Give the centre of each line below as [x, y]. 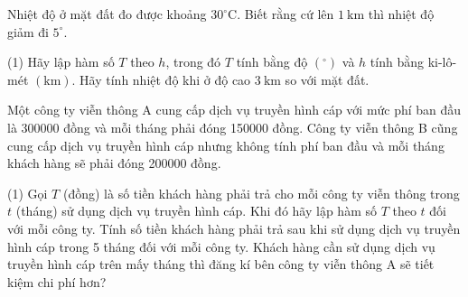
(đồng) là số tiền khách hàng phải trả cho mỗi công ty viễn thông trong [261, 193]
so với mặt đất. [327, 79]
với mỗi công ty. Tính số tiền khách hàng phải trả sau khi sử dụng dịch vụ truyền [234, 228]
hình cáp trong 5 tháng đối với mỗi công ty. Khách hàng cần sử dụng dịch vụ [221, 246]
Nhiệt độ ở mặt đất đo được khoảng [107, 14]
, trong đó [193, 62]
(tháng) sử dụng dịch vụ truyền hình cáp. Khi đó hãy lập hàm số [196, 211]
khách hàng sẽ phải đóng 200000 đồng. [114, 163]
